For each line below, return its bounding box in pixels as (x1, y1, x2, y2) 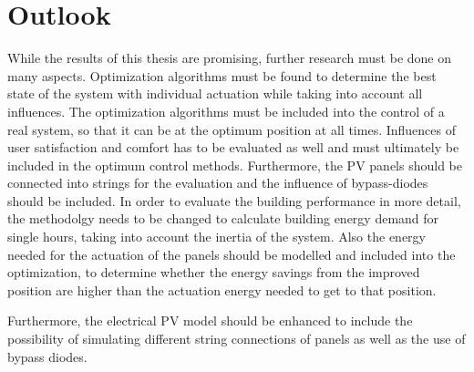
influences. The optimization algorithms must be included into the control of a (7, 101, 445, 120)
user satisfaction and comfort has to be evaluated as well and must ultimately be (7, 138, 459, 157)
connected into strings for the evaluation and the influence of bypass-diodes (7, 173, 428, 192)
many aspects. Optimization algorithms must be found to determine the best (7, 66, 437, 85)
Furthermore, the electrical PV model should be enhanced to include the (7, 311, 413, 330)
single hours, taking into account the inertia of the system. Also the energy (7, 227, 426, 246)
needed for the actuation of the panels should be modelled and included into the (7, 244, 456, 263)
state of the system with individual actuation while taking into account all (7, 84, 423, 103)
